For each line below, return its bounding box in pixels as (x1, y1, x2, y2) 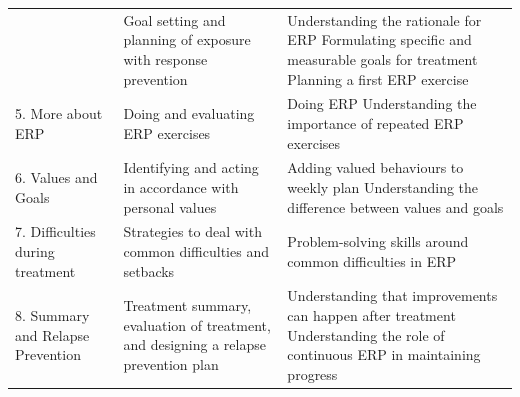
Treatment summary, (123, 295, 252, 316)
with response (123, 48, 208, 69)
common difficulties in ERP (287, 250, 457, 271)
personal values (123, 196, 217, 217)
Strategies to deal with (123, 221, 262, 242)
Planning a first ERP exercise (287, 68, 469, 89)
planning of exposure (123, 29, 251, 50)
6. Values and (15, 167, 98, 188)
